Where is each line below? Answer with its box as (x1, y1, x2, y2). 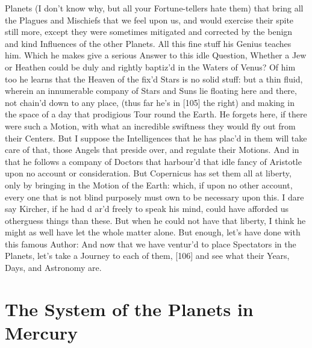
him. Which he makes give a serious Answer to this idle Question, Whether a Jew (5, 49, 307, 61)
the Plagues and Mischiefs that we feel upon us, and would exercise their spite (5, 13, 294, 26)
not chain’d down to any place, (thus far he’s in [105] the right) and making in (5, 96, 295, 108)
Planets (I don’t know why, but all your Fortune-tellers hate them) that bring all (5, 2, 304, 14)
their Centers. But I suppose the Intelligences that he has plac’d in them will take (5, 131, 307, 144)
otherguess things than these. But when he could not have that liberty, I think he (5, 214, 306, 226)
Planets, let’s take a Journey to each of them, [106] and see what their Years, (5, 249, 290, 262)
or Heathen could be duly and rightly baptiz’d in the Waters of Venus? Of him (5, 60, 296, 73)
